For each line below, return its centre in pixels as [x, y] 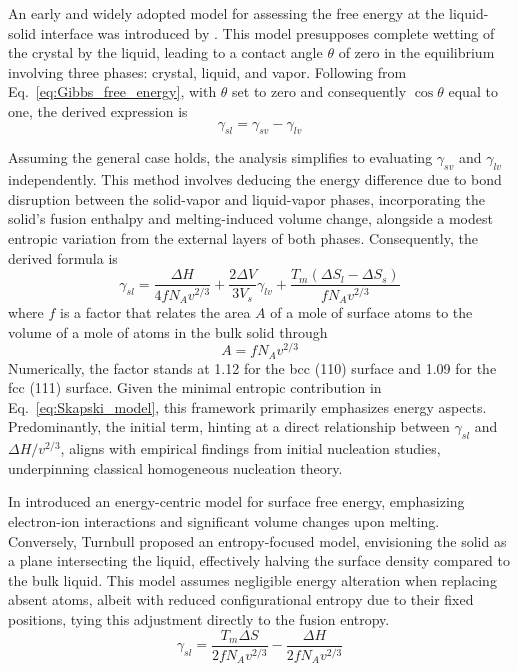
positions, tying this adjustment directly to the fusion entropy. [199, 619]
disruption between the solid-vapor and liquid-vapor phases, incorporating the [246, 198]
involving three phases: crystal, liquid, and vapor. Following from [207, 71]
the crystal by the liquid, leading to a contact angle [165, 52]
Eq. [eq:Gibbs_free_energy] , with [112, 91]
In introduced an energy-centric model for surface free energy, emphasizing [236, 501]
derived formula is [63, 257]
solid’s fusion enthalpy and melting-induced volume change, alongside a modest [250, 218]
